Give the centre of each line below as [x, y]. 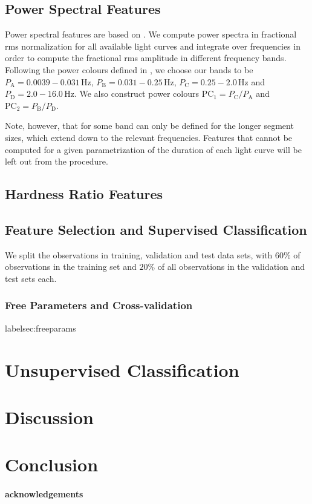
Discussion [49, 417]
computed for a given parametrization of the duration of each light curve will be [153, 149]
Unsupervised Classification [122, 369]
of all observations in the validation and [231, 267]
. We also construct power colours [136, 93]
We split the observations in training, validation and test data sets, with [139, 254]
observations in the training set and [71, 267]
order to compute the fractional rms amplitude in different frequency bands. [146, 58]
